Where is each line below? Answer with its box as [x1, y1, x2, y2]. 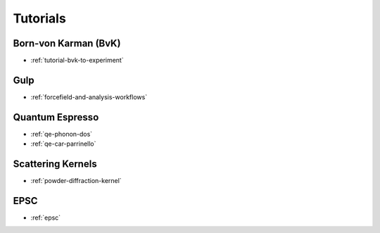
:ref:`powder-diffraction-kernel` [30, 177, 122, 185]
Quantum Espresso [13, 111, 99, 123]
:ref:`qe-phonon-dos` [30, 130, 93, 138]
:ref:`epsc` [30, 213, 61, 222]
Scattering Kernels [13, 158, 98, 170]
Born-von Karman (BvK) [13, 37, 121, 49]
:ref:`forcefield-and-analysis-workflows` [30, 92, 148, 101]
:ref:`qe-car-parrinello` [30, 139, 96, 148]
